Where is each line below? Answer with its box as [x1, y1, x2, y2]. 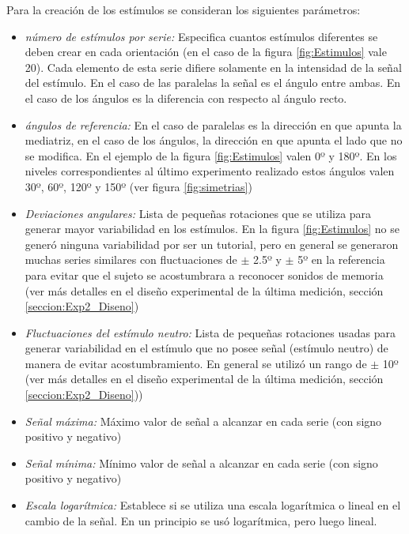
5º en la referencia [297, 251, 385, 268]
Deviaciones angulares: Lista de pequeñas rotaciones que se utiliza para [25, 205, 372, 221]
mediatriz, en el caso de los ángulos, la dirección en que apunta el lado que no [25, 132, 403, 149]
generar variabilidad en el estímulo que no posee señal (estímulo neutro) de [25, 340, 388, 356]
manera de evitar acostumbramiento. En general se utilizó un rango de [25, 355, 367, 371]
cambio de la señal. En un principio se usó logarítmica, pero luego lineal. [25, 512, 377, 528]
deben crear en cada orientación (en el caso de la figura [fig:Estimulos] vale [25, 43, 387, 60]
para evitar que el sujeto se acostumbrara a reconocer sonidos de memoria [25, 266, 384, 283]
